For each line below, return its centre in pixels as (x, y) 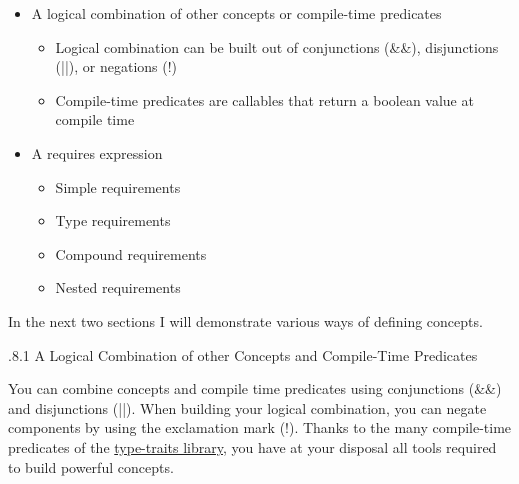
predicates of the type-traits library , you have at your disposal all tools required (252, 446)
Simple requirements (118, 186)
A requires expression (97, 152)
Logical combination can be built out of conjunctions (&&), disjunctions (277, 46)
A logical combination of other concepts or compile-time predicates (236, 13)
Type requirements (113, 220)
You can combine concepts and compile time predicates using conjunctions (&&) (255, 388)
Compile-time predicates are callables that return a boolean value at (264, 99)
